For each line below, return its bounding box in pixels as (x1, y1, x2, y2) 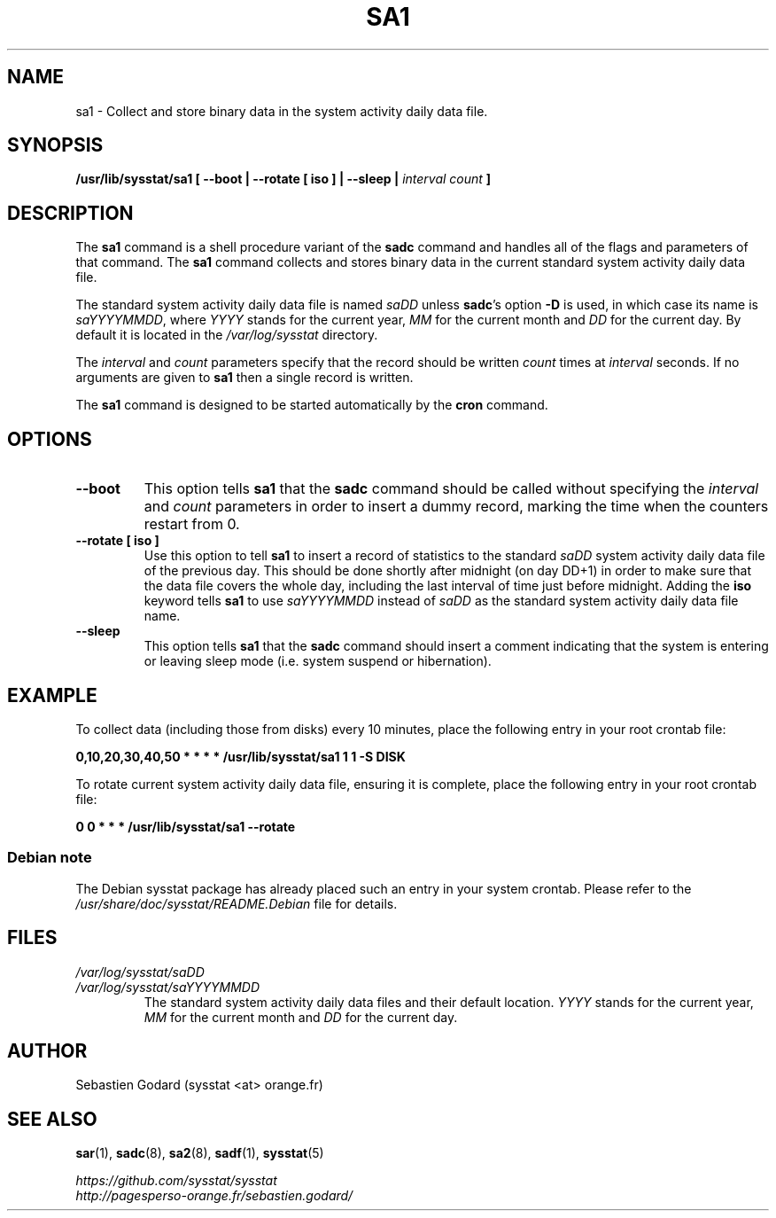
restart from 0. (144, 515, 240, 534)
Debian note (7, 848, 92, 867)
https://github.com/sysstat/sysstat (75, 1173, 277, 1189)
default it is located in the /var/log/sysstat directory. (75, 327, 378, 343)
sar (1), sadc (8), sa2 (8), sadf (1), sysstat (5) (75, 1145, 324, 1161)
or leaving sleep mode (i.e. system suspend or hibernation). (144, 653, 492, 669)
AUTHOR (7, 1039, 88, 1062)
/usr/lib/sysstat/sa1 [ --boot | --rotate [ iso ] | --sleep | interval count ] (75, 171, 492, 187)
